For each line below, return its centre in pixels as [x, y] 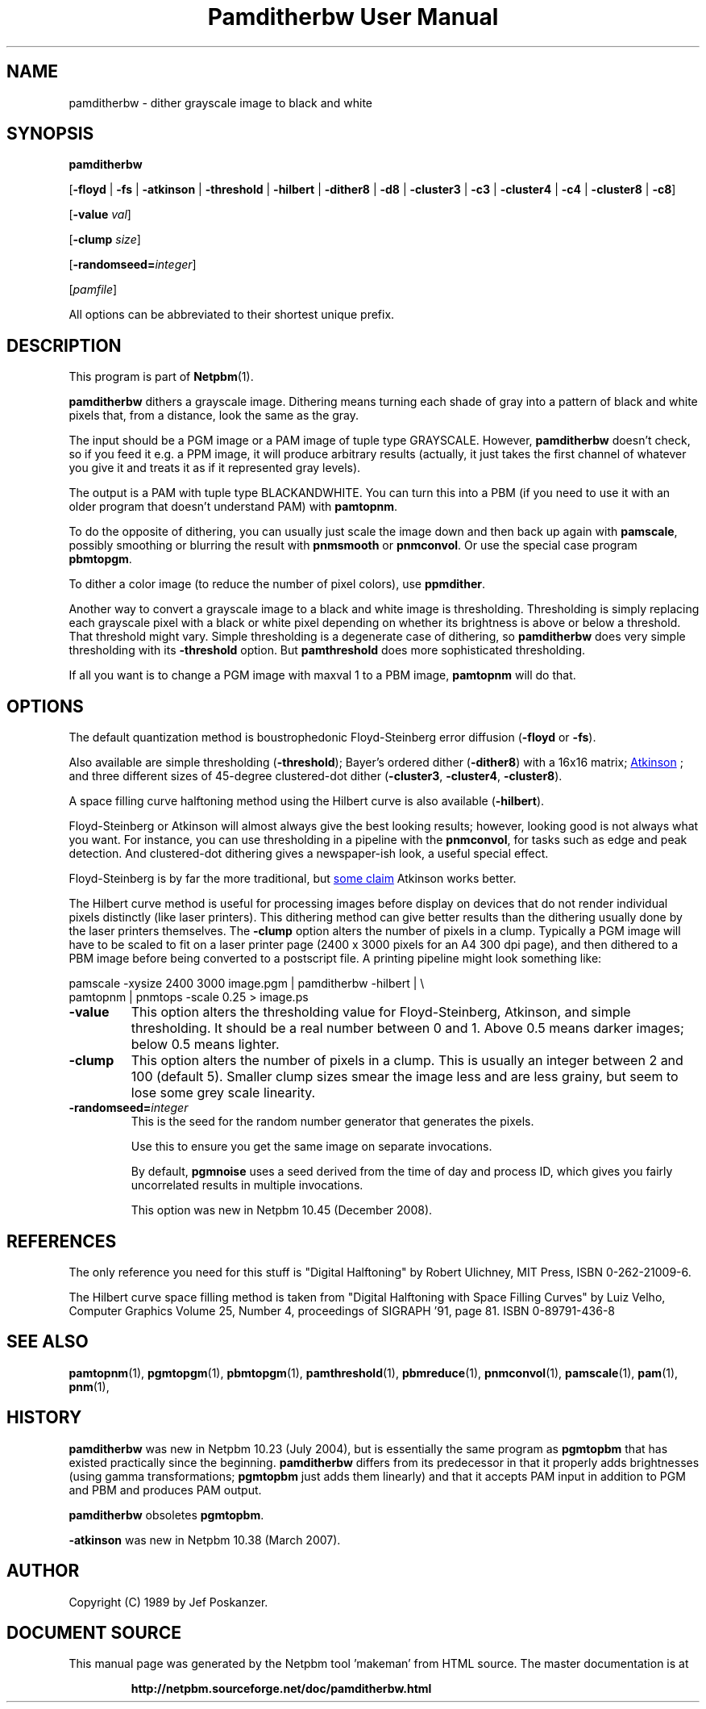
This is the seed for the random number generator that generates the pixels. [332, 1122]
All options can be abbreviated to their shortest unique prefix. [232, 315]
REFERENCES [62, 1241]
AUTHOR [43, 1571]
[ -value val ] [100, 215]
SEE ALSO [48, 1342]
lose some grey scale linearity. [223, 1093]
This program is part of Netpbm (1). [161, 377]
